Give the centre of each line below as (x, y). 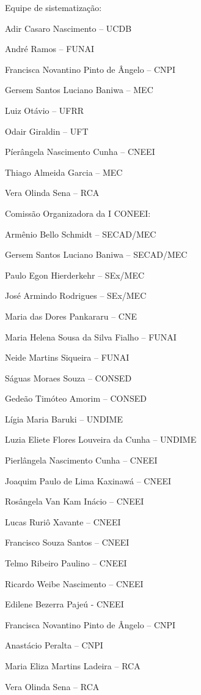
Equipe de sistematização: (53, 7)
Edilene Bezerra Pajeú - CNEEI (64, 604)
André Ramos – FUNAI (49, 49)
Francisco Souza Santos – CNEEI (67, 542)
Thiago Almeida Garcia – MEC (64, 172)
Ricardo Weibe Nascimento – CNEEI (74, 583)
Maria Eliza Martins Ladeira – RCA (73, 666)
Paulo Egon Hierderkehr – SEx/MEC (75, 275)
